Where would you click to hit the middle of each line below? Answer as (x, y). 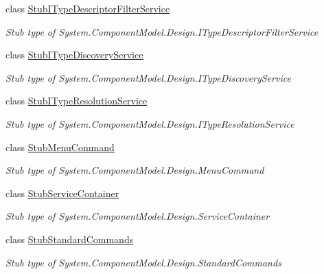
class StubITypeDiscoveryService (74, 55)
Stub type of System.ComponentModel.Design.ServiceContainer (138, 216)
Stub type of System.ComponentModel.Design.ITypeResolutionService (150, 123)
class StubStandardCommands (70, 239)
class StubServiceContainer (62, 193)
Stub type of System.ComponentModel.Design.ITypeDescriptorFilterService (162, 31)
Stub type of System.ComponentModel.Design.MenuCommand (135, 170)
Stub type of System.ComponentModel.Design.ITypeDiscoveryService (148, 77)
